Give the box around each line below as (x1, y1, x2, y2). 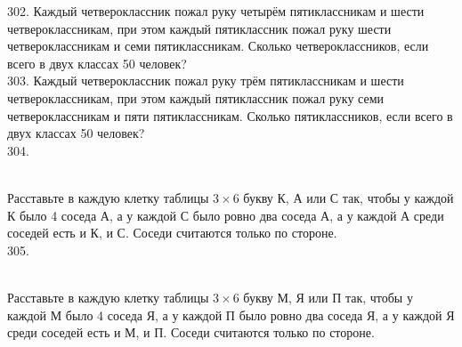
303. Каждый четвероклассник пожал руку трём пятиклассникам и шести (7, 71, 404, 90)
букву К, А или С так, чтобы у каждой (243, 188, 454, 206)
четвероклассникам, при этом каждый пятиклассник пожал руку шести (7, 19, 392, 37)
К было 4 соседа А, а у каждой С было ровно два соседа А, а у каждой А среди (7, 206, 444, 224)
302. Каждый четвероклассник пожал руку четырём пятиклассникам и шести (7, 2, 425, 20)
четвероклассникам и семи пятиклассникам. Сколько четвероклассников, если (7, 36, 429, 55)
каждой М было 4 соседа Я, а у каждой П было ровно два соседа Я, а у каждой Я (7, 305, 455, 324)
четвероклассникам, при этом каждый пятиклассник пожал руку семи (7, 88, 385, 107)
